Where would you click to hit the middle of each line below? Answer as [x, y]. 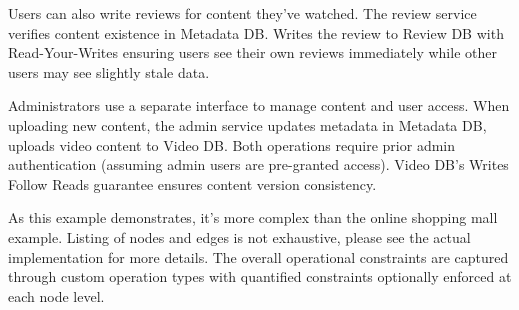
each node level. [56, 295]
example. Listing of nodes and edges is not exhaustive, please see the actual [239, 236]
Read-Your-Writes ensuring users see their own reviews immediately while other [252, 52]
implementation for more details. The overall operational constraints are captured [258, 256]
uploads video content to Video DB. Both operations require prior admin [232, 144]
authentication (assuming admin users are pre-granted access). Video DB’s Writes [258, 164]
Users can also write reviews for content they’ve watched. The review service [242, 13]
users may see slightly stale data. [109, 71]
